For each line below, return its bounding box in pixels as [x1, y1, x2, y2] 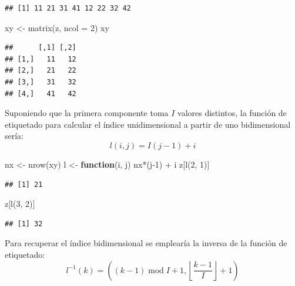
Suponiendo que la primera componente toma [5, 107, 169, 119]
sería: [5, 130, 24, 142]
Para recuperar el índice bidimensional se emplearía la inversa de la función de [5, 237, 287, 249]
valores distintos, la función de [177, 107, 287, 119]
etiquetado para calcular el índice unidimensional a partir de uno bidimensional [5, 118, 291, 130]
